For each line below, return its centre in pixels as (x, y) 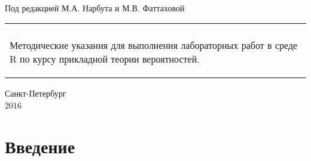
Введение (40, 146)
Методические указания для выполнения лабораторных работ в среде (154, 45)
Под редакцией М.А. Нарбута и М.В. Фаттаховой (95, 7)
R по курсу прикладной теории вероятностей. (105, 59)
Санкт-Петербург (36, 93)
